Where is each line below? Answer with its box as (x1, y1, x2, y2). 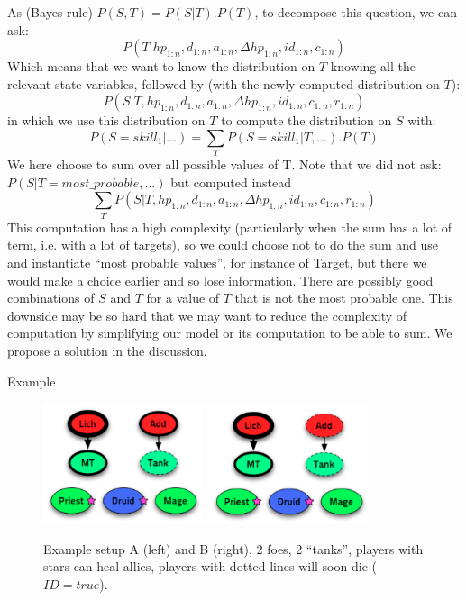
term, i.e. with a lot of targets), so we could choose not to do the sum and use (7, 235, 438, 254)
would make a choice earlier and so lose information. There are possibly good (7, 270, 434, 289)
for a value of (146, 288, 220, 307)
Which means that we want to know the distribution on (7, 57, 315, 76)
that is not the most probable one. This (234, 288, 453, 307)
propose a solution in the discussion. (7, 341, 207, 359)
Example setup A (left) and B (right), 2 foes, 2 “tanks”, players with (43, 539, 424, 558)
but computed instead (170, 172, 292, 191)
